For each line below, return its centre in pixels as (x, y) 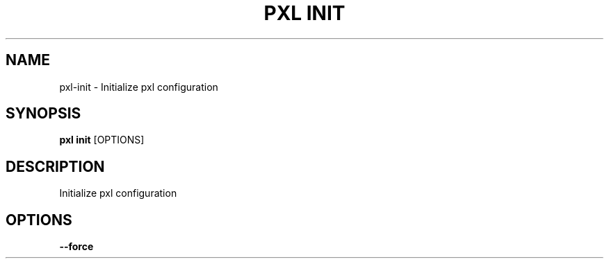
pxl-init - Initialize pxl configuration (139, 87)
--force (76, 247)
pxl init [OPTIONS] (102, 140)
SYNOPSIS (43, 114)
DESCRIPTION (55, 166)
